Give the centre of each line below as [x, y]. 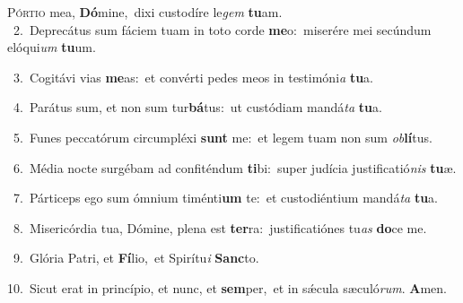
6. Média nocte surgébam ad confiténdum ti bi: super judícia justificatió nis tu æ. [235, 167]
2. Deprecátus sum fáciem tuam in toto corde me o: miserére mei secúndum [222, 29]
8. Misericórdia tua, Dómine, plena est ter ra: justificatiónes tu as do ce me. [220, 227]
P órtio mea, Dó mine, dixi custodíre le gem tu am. [145, 12]
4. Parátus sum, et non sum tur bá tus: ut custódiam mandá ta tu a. [197, 107]
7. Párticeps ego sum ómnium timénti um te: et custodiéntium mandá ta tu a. [225, 198]
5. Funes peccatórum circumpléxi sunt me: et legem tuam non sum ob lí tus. [223, 137]
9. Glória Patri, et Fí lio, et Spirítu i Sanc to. [136, 258]
